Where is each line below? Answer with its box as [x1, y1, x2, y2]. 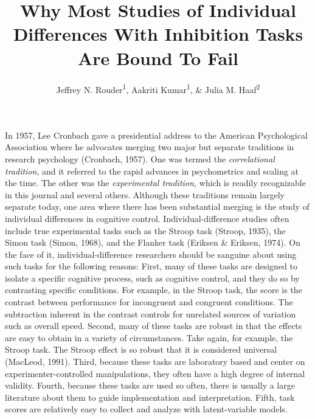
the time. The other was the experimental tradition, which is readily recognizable [5, 176, 306, 189]
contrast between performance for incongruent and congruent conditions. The [5, 296, 293, 308]
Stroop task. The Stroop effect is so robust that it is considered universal [5, 343, 277, 356]
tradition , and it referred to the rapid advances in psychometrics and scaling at [5, 164, 299, 177]
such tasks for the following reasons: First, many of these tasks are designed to [5, 260, 297, 272]
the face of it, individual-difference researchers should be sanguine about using [5, 248, 297, 260]
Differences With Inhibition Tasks [13, 21, 303, 46]
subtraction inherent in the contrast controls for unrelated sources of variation [5, 307, 296, 320]
